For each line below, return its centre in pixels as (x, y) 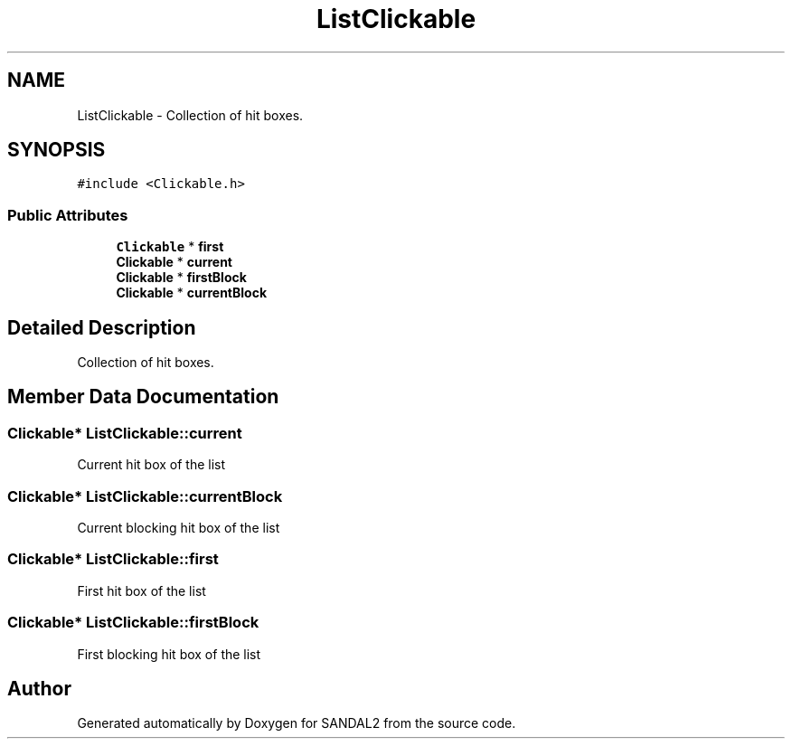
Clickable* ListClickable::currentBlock (145, 496)
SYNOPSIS (57, 150)
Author (39, 688)
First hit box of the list (141, 590)
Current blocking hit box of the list (179, 528)
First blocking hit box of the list (169, 654)
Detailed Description (102, 327)
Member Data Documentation (143, 397)
